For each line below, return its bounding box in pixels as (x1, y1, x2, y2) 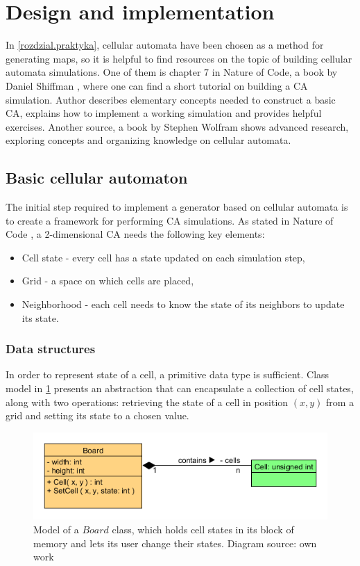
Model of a (33, 522, 79, 537)
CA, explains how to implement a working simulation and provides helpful (6, 106, 322, 120)
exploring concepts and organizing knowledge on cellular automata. (6, 133, 291, 147)
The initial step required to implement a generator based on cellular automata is (6, 200, 348, 214)
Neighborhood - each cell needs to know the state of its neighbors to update (22, 297, 345, 312)
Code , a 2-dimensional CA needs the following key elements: (6, 227, 265, 241)
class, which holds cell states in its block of (112, 522, 294, 537)
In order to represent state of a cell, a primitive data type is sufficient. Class (6, 367, 329, 382)
